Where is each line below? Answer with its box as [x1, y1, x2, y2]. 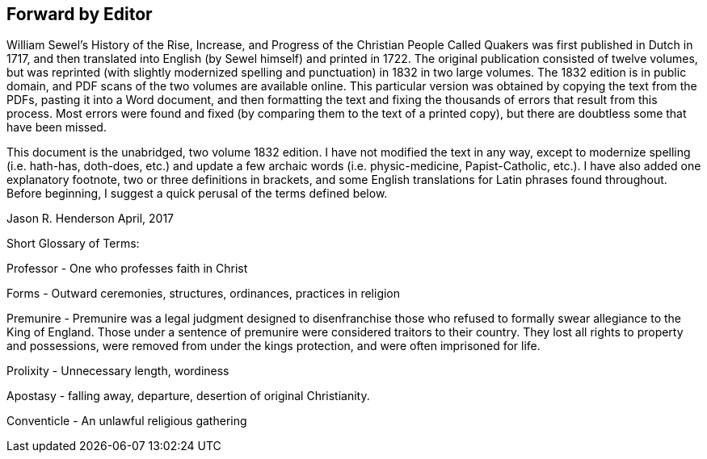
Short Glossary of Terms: [6, 236, 140, 251]
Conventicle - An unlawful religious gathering [6, 414, 247, 428]
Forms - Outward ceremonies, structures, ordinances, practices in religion [6, 286, 401, 301]
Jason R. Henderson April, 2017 [6, 211, 175, 226]
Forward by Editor [6, 4, 153, 24]
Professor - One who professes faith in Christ [6, 261, 248, 276]
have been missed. [6, 120, 107, 135]
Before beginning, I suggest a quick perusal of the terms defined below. [6, 186, 388, 201]
